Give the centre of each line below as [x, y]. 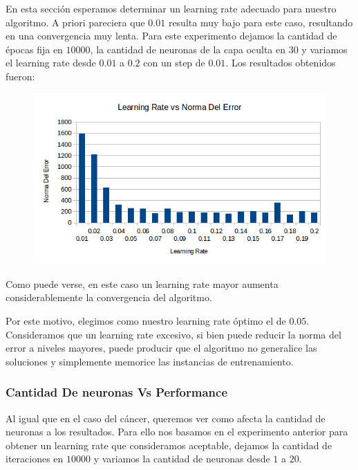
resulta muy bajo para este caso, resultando [261, 22]
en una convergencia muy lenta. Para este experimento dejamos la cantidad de [171, 36]
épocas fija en [34, 49]
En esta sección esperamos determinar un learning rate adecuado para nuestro [171, 8]
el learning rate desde [51, 63]
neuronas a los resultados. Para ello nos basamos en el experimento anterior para [177, 432]
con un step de [174, 63]
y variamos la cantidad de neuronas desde [182, 459]
